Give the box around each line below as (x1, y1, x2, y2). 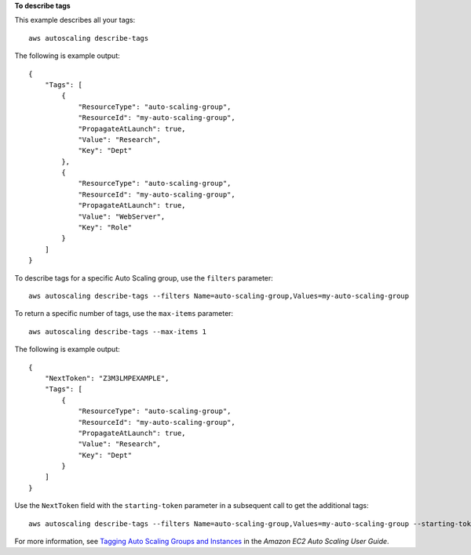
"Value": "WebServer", (78, 212, 166, 221)
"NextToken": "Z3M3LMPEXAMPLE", (44, 373, 170, 383)
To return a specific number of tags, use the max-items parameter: (14, 309, 234, 318)
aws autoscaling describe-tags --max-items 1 (28, 327, 207, 336)
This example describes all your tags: (14, 16, 136, 25)
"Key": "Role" (78, 223, 133, 232)
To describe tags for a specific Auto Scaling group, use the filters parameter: (14, 273, 274, 282)
